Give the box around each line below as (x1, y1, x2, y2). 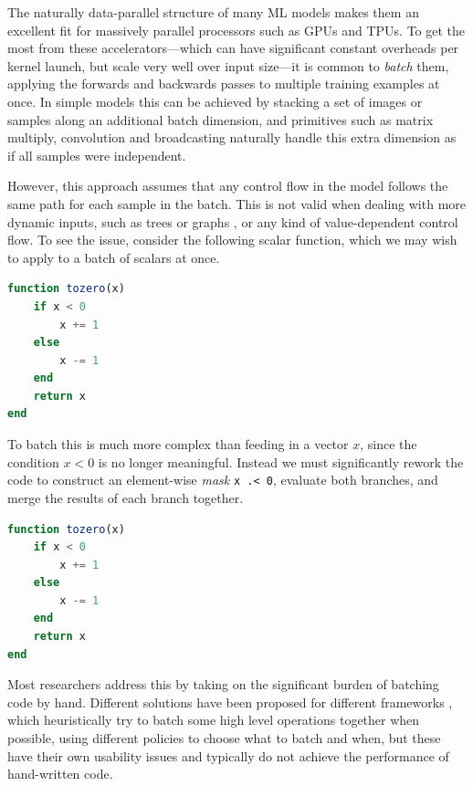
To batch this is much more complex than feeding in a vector (7, 435, 349, 454)
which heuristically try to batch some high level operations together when (7, 710, 420, 729)
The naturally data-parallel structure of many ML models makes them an (7, 3, 419, 21)
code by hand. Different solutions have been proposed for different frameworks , (7, 692, 453, 711)
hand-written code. (7, 764, 113, 783)
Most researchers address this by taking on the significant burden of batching (7, 675, 439, 694)
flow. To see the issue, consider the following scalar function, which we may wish (7, 230, 457, 249)
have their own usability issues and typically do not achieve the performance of (7, 746, 449, 765)
